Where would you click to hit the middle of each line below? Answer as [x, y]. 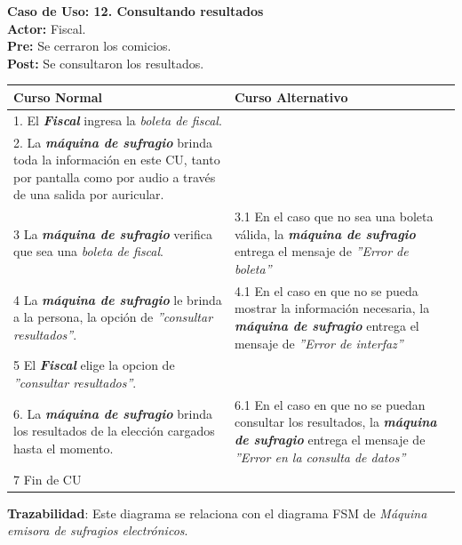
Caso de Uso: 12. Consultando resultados [135, 11]
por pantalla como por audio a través [115, 176]
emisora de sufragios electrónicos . [98, 530]
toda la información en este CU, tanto [117, 160]
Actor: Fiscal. [47, 28]
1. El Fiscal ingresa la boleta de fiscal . [118, 120]
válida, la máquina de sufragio [325, 233]
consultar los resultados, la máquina [335, 422]
